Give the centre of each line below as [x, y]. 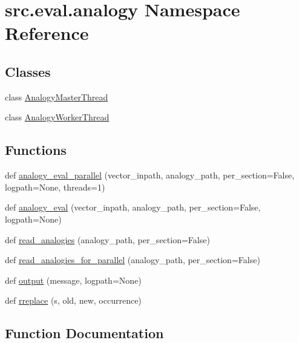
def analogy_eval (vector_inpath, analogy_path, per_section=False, [133, 207]
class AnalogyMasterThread [57, 96]
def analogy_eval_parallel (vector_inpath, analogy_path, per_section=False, [150, 175]
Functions [36, 150]
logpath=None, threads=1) [55, 187]
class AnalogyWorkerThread [57, 117]
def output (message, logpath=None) [73, 280]
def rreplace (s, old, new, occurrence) [73, 300]
